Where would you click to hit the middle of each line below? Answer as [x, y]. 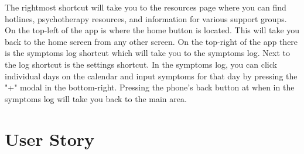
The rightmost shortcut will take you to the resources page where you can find [146, 7]
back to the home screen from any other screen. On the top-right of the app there [151, 41]
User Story [50, 139]
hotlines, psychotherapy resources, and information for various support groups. [146, 18]
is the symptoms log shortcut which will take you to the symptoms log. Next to [147, 53]
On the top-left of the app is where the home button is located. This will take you [152, 30]
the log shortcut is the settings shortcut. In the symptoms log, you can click [141, 64]
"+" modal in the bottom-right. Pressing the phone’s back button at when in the [150, 87]
